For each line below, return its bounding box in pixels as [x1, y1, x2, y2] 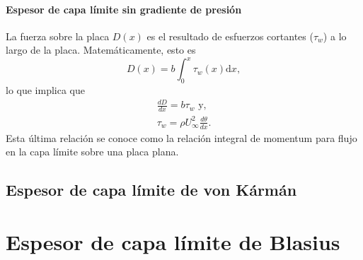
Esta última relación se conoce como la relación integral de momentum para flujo [6, 130, 357, 145]
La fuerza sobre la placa [6, 28, 110, 43]
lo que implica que [6, 83, 85, 97]
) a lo [323, 28, 347, 43]
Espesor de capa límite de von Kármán [6, 179, 297, 201]
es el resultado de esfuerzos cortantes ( [146, 28, 313, 43]
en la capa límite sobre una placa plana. [6, 144, 179, 159]
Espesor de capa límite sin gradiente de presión [6, 1, 242, 16]
